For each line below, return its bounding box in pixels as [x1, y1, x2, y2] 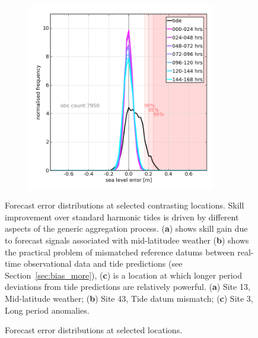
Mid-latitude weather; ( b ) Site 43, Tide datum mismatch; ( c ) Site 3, [5, 292, 253, 304]
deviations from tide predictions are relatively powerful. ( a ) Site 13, [5, 280, 250, 293]
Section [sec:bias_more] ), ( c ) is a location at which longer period [5, 268, 242, 281]
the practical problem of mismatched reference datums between [5, 245, 235, 258]
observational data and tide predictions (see [23, 257, 183, 270]
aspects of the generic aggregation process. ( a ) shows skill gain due [5, 222, 248, 235]
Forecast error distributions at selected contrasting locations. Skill [5, 199, 244, 211]
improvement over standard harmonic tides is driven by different [5, 210, 239, 223]
